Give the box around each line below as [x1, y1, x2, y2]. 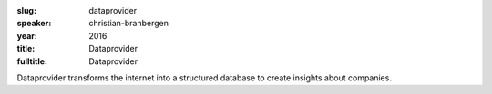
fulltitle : [16, 55, 47, 67]
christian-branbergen [88, 18, 169, 29]
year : [16, 30, 38, 41]
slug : [16, 5, 36, 15]
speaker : [16, 18, 52, 29]
